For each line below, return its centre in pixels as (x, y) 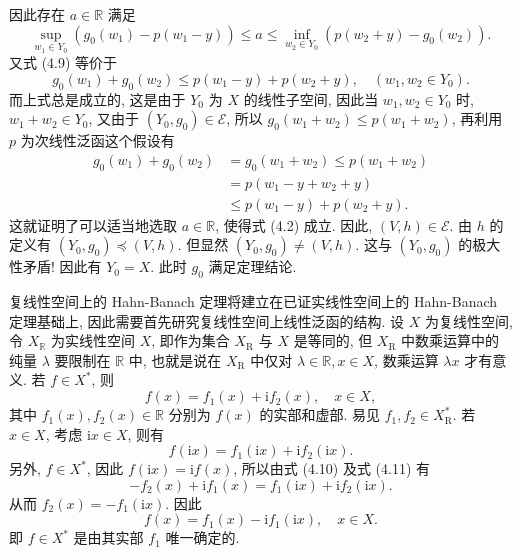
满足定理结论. (252, 266)
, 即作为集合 (190, 340)
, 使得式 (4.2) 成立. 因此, (294, 224)
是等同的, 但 (333, 340)
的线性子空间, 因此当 (311, 98)
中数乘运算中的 (450, 340)
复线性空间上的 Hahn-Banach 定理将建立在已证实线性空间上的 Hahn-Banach (253, 301)
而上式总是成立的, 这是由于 (97, 98)
